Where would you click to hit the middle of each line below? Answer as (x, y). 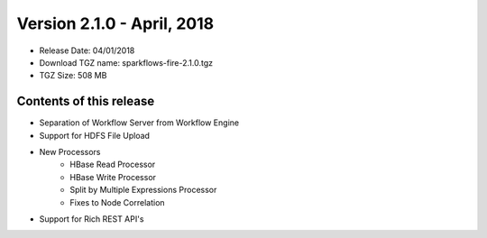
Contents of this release (86, 101)
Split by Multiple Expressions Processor (143, 190)
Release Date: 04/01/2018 (87, 50)
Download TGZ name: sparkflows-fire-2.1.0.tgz (126, 62)
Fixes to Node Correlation (118, 202)
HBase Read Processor (113, 165)
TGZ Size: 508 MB (73, 76)
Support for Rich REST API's (92, 219)
